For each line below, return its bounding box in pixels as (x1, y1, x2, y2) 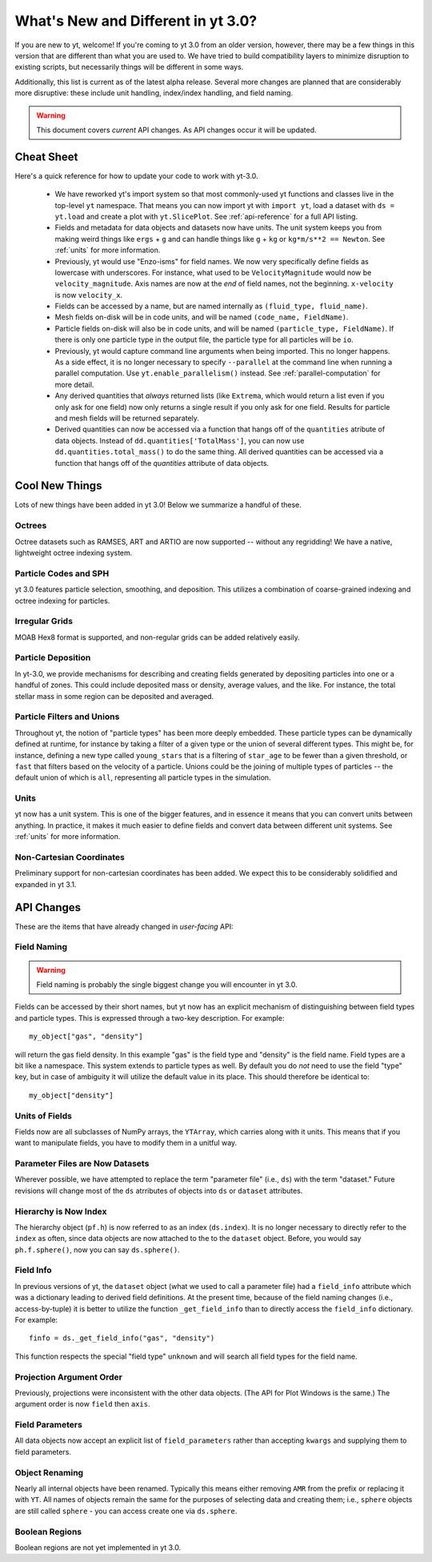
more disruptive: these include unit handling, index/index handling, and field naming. (14, 88, 294, 98)
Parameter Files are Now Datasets (14, 1158, 150, 1169)
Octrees (14, 520, 47, 532)
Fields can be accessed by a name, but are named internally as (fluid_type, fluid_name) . (54, 301, 368, 311)
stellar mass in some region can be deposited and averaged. (14, 691, 214, 701)
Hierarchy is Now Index (14, 1206, 107, 1217)
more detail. (54, 379, 94, 389)
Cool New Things (14, 479, 102, 492)
